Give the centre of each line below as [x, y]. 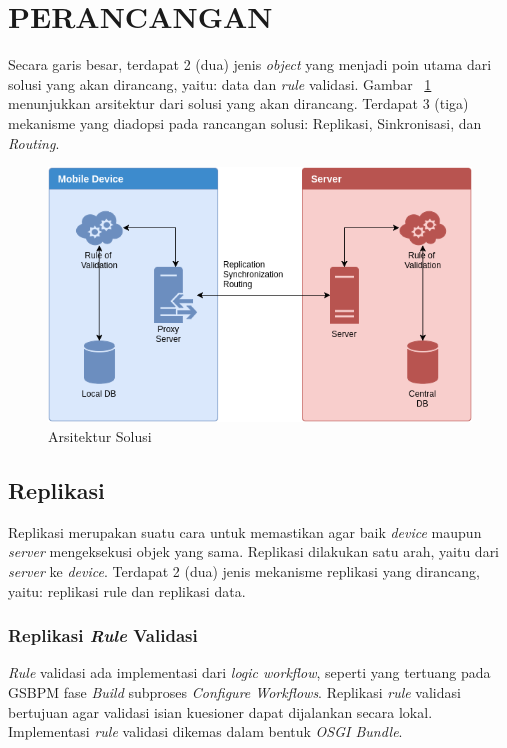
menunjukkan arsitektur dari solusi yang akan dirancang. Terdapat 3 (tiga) [238, 103]
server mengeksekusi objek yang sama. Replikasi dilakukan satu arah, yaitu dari [254, 551]
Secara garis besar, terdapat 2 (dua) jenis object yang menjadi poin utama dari [250, 64]
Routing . [34, 142]
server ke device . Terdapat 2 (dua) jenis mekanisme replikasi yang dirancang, [244, 570]
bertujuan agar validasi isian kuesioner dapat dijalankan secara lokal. [220, 711]
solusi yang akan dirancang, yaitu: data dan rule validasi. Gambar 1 [220, 83]
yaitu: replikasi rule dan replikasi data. [127, 590]
